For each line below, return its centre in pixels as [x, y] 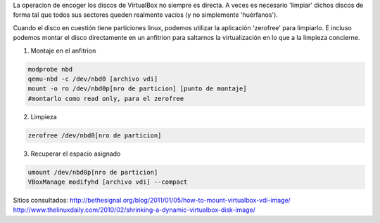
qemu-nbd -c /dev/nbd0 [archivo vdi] [93, 79]
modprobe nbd [50, 69]
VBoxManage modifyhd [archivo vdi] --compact [108, 182]
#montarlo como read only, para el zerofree [106, 99]
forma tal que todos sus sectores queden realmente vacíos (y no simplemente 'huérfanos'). [145, 15]
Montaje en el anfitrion [63, 50]
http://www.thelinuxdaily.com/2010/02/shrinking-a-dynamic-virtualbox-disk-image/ [134, 210]
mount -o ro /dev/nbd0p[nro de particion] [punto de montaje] [137, 89]
